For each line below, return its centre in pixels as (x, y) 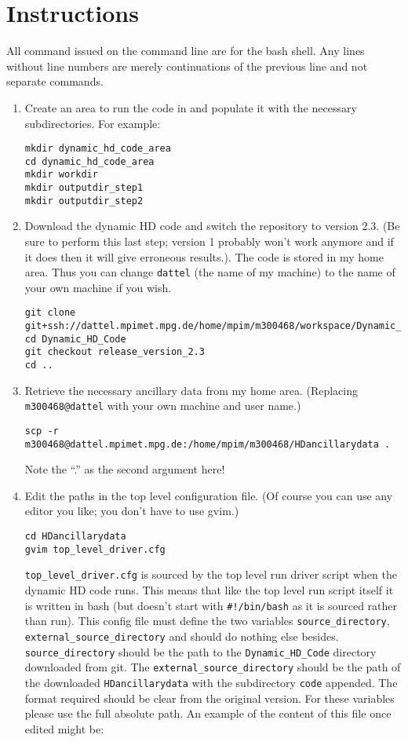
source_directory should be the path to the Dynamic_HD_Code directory (200, 651)
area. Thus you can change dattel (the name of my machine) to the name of (210, 272)
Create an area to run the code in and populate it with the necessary (191, 107)
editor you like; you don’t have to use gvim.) (132, 511)
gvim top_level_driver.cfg (95, 549)
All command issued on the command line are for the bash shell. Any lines (186, 51)
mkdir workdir (61, 175)
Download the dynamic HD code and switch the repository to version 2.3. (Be (212, 226)
